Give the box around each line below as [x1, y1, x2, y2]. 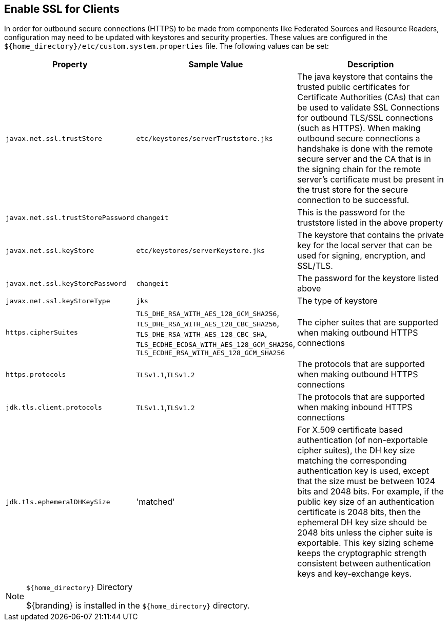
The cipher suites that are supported [297, 317, 438, 327]
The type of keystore [297, 296, 378, 306]
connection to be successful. [297, 195, 410, 206]
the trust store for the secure [297, 185, 408, 195]
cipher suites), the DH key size [297, 445, 415, 456]
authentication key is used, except [297, 466, 430, 476]
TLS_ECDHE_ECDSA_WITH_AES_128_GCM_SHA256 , [136, 339, 296, 350]
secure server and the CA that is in [297, 154, 431, 164]
